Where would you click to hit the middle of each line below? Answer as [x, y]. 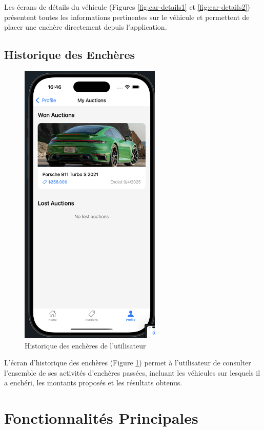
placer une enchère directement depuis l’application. [86, 27]
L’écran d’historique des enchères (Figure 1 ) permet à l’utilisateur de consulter [128, 363]
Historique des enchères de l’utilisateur [85, 345]
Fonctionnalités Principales [101, 418]
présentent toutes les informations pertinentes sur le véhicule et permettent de [127, 17]
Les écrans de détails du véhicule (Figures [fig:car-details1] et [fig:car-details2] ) [127, 7]
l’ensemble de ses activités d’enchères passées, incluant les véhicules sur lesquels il [132, 372]
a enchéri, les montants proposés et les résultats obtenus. [93, 383]
